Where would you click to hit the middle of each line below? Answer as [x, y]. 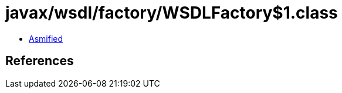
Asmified [46, 38]
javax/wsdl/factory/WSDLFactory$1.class [172, 13]
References [40, 61]
